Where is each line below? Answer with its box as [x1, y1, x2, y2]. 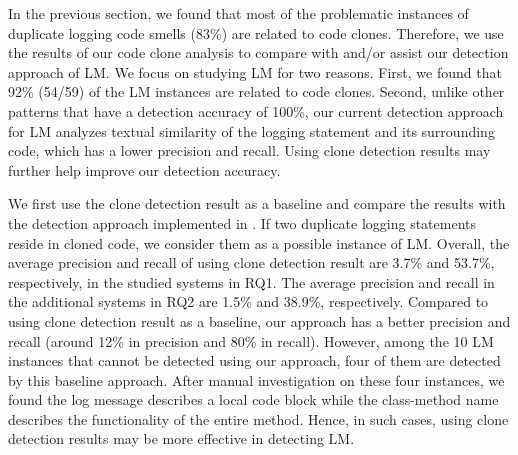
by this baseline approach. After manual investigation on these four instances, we [8, 369, 505, 390]
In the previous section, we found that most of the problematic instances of [8, 3, 469, 23]
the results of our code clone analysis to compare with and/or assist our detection [8, 42, 509, 63]
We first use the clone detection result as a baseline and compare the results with [8, 193, 506, 214]
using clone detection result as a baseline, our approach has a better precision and [8, 310, 511, 331]
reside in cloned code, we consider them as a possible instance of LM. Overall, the [8, 232, 510, 253]
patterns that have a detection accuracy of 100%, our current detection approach [8, 100, 504, 121]
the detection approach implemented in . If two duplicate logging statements [8, 212, 477, 233]
